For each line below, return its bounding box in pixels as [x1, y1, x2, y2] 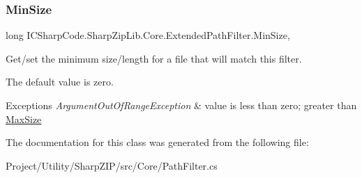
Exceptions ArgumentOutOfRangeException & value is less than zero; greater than [6, 98, 357, 112]
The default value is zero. [6, 74, 114, 89]
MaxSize [6, 111, 42, 126]
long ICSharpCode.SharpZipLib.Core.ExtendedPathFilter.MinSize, [6, 28, 290, 42]
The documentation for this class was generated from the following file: [6, 135, 309, 149]
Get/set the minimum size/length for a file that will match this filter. [6, 51, 302, 65]
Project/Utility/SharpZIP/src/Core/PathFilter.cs [6, 158, 218, 172]
